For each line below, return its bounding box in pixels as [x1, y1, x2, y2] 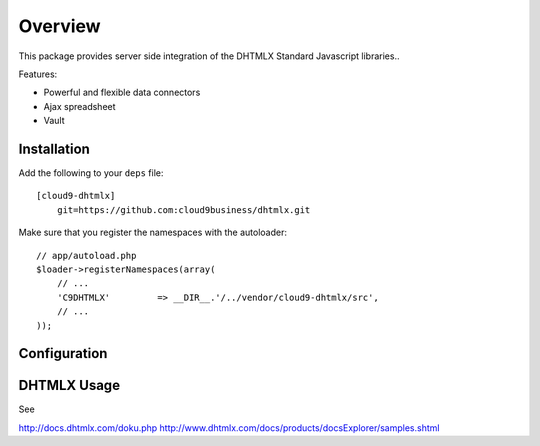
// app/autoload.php [36, 250, 137, 261]
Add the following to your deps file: [18, 167, 164, 179]
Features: [18, 68, 58, 80]
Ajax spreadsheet [43, 100, 116, 112]
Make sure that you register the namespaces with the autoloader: [18, 226, 287, 239]
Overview [18, 15, 101, 37]
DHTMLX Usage [18, 377, 120, 394]
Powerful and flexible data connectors [43, 86, 201, 99]
